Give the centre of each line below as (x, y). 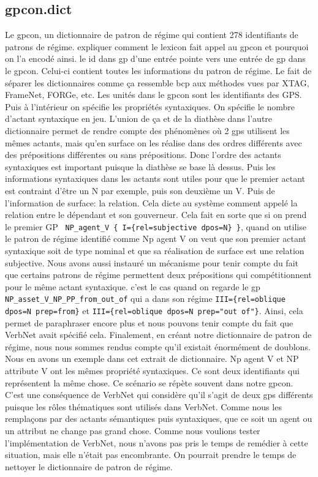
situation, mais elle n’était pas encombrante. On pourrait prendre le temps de (151, 455)
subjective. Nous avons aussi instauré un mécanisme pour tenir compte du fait (152, 262)
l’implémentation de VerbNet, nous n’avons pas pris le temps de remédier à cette (157, 442)
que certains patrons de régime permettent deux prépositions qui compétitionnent (158, 275)
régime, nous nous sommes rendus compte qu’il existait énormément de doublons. (158, 346)
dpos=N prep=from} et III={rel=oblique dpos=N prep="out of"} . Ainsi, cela (154, 310)
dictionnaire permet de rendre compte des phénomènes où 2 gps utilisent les (147, 130)
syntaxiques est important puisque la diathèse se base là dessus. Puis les (140, 166)
